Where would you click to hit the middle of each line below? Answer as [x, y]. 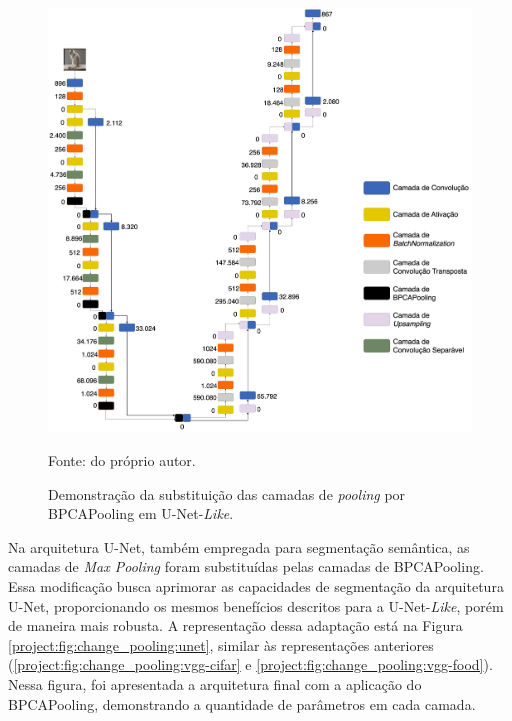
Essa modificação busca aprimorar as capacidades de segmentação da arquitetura [256, 585]
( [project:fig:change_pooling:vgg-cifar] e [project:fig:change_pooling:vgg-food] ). [250, 664]
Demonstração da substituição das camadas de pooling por [227, 493]
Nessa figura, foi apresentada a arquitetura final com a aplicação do [215, 683]
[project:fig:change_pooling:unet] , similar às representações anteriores [221, 644]
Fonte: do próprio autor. [122, 460]
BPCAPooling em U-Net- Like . [141, 513]
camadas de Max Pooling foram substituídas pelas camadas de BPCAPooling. [246, 566]
